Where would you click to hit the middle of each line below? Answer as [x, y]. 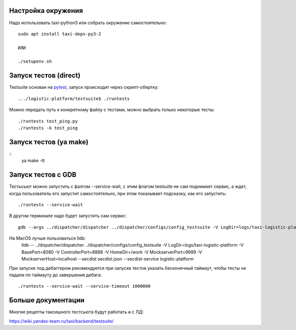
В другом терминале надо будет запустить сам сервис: [68, 216]
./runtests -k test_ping [48, 128]
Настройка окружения [46, 11]
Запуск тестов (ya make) [49, 142]
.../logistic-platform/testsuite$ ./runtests [74, 98]
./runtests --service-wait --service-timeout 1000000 [84, 286]
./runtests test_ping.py [48, 121]
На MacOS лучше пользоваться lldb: [47, 238]
